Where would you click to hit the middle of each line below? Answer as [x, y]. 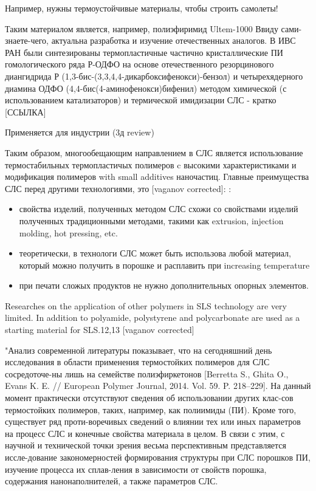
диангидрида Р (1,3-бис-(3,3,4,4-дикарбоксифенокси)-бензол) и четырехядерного [154, 76]
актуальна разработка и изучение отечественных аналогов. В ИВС [173, 40]
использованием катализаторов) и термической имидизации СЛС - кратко [141, 100]
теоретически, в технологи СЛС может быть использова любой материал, [155, 253]
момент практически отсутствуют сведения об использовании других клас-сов [149, 398]
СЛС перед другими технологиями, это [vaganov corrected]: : [118, 188]
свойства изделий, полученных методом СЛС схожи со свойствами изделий [159, 209]
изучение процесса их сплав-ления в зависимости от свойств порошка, [136, 469]
